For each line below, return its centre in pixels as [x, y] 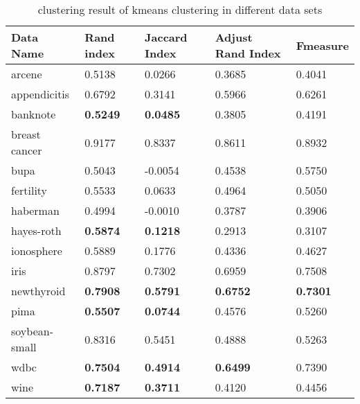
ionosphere [37, 251]
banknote [34, 114]
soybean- [32, 331]
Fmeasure [322, 45]
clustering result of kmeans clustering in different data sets [180, 9]
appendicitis [40, 94]
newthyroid [38, 291]
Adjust [234, 37]
